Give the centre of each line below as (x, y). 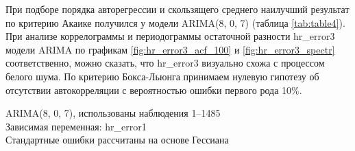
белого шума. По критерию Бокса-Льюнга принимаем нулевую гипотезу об (162, 76)
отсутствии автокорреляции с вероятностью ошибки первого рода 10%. (154, 90)
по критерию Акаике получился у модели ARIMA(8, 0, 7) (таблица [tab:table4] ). (175, 22)
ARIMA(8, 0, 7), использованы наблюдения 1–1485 (113, 113)
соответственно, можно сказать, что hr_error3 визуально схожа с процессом (165, 63)
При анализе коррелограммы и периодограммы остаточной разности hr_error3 (170, 36)
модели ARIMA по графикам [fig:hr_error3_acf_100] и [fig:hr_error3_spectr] (170, 49)
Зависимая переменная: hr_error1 (76, 126)
